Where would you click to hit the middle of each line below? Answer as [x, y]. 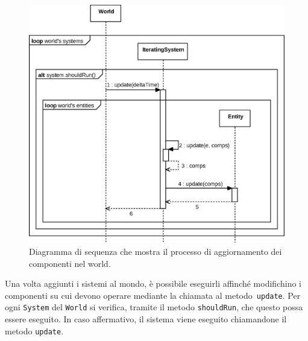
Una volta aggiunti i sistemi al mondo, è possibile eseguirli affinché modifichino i [153, 283]
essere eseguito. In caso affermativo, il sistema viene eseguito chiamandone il [146, 319]
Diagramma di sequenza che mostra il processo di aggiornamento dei [156, 252]
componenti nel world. [70, 263]
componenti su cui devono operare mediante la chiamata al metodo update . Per [153, 295]
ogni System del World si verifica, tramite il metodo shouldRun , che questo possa [154, 307]
